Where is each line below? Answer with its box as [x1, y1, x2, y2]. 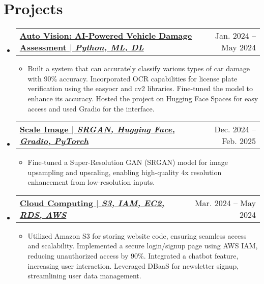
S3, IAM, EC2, [101, 196, 165, 209]
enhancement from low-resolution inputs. [27, 177, 155, 187]
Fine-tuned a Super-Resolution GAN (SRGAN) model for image [27, 157, 228, 167]
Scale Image [19, 123, 69, 135]
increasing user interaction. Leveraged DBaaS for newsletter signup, [27, 260, 239, 271]
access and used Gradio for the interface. [27, 103, 155, 113]
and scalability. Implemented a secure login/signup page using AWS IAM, [27, 240, 258, 251]
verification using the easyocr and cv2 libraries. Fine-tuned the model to [27, 83, 253, 94]
